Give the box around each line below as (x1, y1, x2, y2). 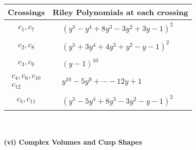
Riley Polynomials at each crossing (52, 6, 188, 18)
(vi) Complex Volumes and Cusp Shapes (4, 137, 142, 147)
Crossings (8, 6, 45, 18)
